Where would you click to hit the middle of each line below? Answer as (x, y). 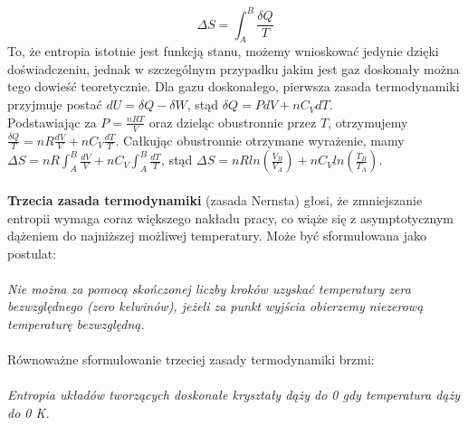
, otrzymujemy (368, 122)
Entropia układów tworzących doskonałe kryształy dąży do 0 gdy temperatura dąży (234, 395)
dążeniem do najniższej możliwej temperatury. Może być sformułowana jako (217, 236)
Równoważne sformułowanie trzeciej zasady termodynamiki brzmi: (191, 359)
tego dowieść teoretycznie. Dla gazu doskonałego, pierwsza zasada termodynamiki (234, 86)
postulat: (32, 253)
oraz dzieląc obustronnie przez (233, 122)
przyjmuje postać (55, 104)
